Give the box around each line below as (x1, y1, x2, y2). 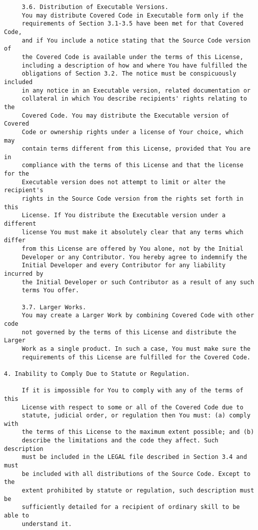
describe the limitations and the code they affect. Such (21, 437, 219, 444)
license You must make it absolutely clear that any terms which (21, 228, 244, 236)
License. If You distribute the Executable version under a (21, 212, 226, 219)
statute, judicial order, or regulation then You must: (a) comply (21, 412, 251, 419)
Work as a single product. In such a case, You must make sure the (21, 345, 251, 352)
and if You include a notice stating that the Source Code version (21, 37, 251, 44)
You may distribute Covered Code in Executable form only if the (21, 12, 244, 19)
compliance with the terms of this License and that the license (21, 162, 244, 169)
